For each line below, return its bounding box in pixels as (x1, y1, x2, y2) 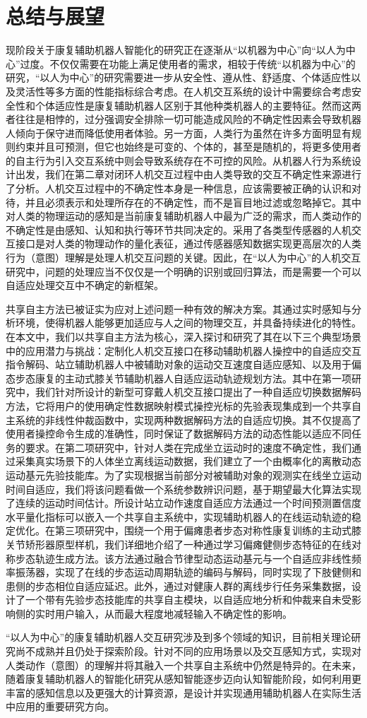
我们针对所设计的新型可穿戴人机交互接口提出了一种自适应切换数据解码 (35, 384, 361, 399)
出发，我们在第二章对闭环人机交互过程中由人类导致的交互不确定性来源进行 (15, 167, 361, 182)
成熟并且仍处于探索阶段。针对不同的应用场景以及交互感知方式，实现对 (35, 644, 361, 659)
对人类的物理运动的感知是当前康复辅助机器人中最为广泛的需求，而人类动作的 (6, 208, 361, 223)
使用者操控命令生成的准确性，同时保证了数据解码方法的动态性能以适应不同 (6, 426, 351, 441)
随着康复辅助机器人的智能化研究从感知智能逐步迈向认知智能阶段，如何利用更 (6, 671, 361, 686)
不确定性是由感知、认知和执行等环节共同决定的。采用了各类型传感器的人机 (6, 222, 351, 237)
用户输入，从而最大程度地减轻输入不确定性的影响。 (54, 606, 292, 620)
